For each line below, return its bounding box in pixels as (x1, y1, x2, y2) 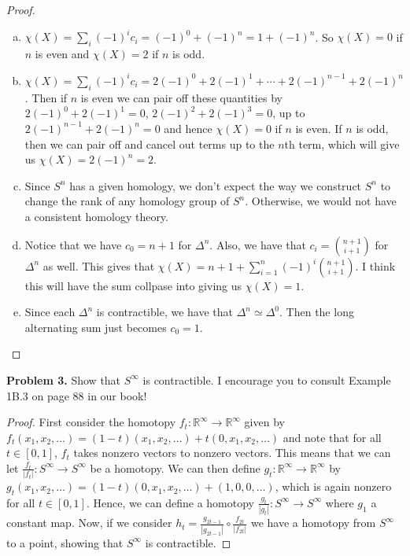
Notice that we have (24, 236, 122, 252)
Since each (24, 304, 76, 320)
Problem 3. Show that (6, 371, 121, 388)
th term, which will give (284, 135, 400, 152)
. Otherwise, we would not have (245, 193, 397, 209)
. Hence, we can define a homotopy (86, 494, 255, 510)
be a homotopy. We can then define (90, 459, 260, 476)
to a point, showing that (6, 534, 124, 550)
